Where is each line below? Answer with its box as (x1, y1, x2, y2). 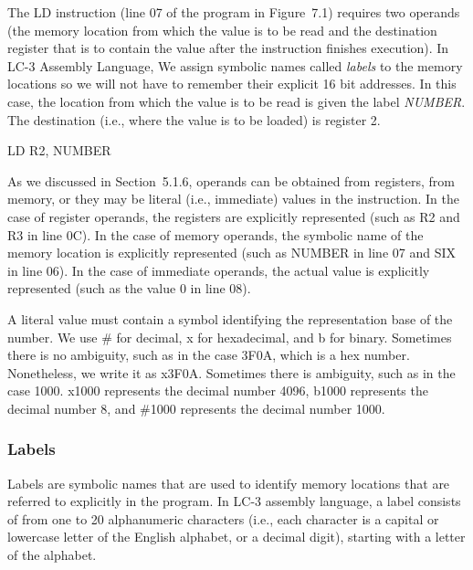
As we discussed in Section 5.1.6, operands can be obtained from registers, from (7, 171, 455, 190)
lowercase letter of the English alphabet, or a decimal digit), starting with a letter (7, 527, 466, 546)
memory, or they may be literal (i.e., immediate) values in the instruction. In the (7, 189, 459, 208)
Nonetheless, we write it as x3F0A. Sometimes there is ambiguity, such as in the (7, 363, 456, 382)
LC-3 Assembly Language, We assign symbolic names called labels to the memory (7, 56, 463, 75)
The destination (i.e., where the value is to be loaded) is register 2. (7, 110, 381, 129)
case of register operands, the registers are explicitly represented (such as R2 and (7, 206, 460, 226)
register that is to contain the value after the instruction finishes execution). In (7, 38, 449, 58)
